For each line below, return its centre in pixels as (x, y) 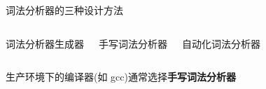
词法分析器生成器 (45, 43)
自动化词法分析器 (221, 43)
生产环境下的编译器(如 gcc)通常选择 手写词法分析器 (121, 77)
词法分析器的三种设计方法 (64, 10)
